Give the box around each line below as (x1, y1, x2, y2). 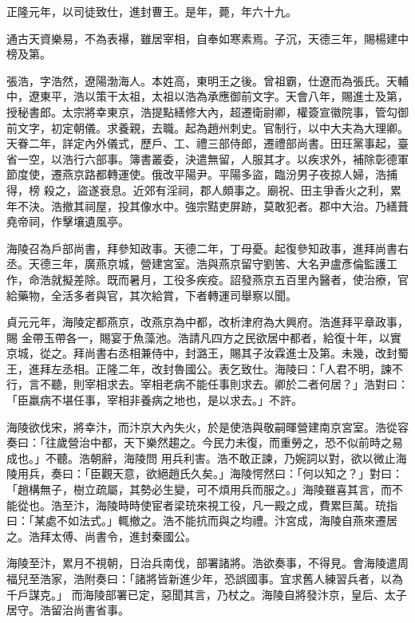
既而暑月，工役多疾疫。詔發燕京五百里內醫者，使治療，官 (106, 270, 409, 287)
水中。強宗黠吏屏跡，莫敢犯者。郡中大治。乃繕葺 (151, 197, 409, 214)
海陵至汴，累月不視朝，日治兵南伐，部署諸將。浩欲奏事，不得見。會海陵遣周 (6, 554, 409, 571)
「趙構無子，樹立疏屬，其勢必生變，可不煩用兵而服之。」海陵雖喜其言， (6, 481, 381, 498)
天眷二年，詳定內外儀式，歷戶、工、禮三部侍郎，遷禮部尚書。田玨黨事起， (6, 135, 397, 152)
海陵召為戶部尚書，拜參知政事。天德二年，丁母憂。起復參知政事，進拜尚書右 (6, 239, 409, 256)
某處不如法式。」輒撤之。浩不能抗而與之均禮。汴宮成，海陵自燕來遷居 (34, 512, 397, 529)
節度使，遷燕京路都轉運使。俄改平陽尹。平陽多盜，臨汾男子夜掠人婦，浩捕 (6, 166, 397, 183)
